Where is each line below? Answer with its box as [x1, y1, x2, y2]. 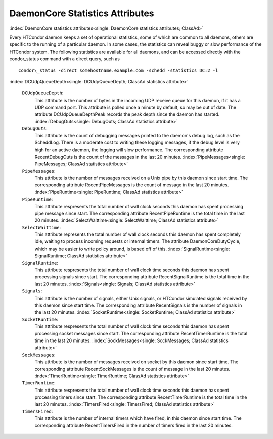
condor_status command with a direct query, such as [9, 56, 120, 62]
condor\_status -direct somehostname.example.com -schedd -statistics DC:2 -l [18, 67, 218, 73]
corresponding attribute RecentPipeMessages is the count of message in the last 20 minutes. [34, 182, 229, 188]
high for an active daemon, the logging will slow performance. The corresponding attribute [34, 147, 223, 153]
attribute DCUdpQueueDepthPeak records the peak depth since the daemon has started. [34, 111, 220, 117]
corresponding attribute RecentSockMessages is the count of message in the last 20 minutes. [34, 366, 230, 372]
